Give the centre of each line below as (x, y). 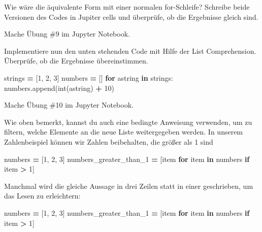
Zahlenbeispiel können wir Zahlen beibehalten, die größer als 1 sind (109, 141)
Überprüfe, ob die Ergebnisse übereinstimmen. (76, 61)
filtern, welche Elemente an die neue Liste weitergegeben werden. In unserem (124, 132)
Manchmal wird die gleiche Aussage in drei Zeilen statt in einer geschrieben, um (129, 186)
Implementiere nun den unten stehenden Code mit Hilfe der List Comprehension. (130, 51)
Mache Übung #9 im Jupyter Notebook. (67, 34)
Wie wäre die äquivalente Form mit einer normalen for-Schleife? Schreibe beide (127, 7)
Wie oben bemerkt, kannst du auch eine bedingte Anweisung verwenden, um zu (128, 122)
